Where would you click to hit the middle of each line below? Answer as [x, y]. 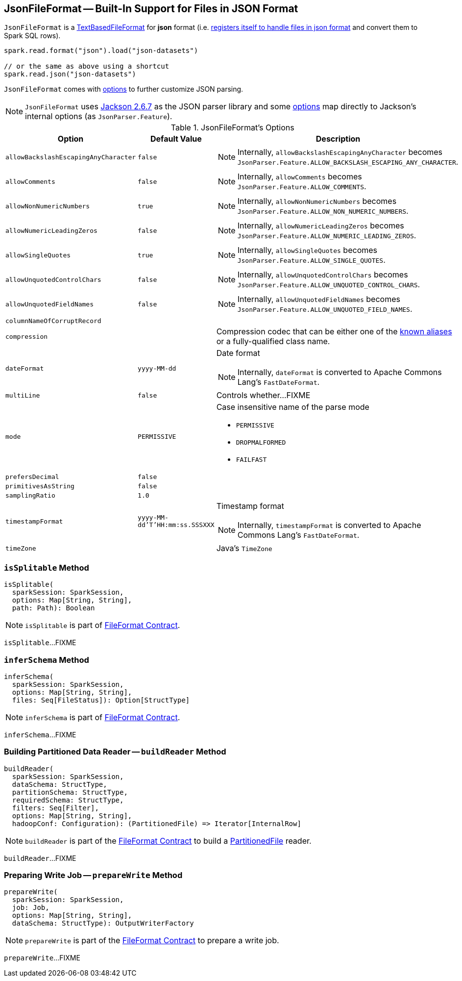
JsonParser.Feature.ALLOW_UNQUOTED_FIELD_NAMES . [325, 309]
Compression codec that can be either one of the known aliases [334, 332]
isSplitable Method [47, 567]
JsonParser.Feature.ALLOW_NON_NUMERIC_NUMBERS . [323, 211]
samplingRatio [30, 496]
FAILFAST [251, 460]
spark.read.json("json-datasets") [70, 74]
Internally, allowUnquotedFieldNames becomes [319, 299]
